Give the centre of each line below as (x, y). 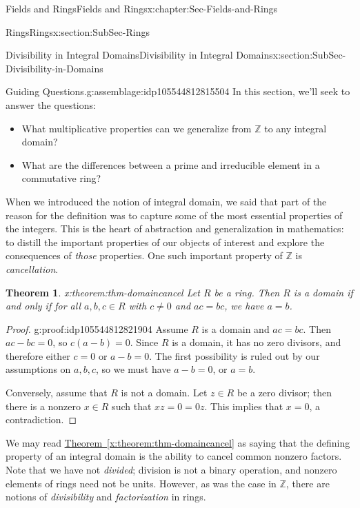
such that (132, 406)
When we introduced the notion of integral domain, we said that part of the (166, 201)
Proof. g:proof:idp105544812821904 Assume (97, 328)
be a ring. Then (247, 292)
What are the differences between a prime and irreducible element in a (171, 164)
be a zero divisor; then (284, 393)
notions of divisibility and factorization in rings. (106, 497)
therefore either (38, 355)
